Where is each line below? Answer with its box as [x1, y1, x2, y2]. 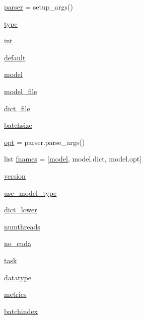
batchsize [4, 120, 32, 130]
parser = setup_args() [4, 2, 73, 12]
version [4, 170, 26, 181]
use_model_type [4, 187, 57, 198]
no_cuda [4, 238, 32, 249]
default [4, 52, 26, 62]
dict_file [4, 103, 30, 113]
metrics [4, 289, 27, 299]
